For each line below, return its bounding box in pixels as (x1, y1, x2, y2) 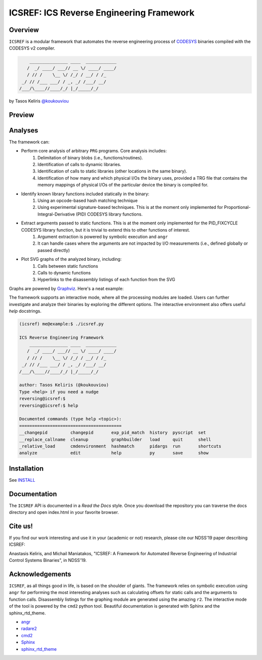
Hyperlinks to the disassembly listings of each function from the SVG (37, 277, 176, 283)
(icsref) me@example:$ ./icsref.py (19, 321, 104, 326)
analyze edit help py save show (19, 450, 209, 456)
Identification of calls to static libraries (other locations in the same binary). (37, 168, 187, 174)
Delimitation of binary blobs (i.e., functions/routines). (37, 154, 143, 160)
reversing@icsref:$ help (19, 403, 79, 408)
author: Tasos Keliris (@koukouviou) (19, 382, 109, 388)
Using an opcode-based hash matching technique (37, 198, 138, 203)
